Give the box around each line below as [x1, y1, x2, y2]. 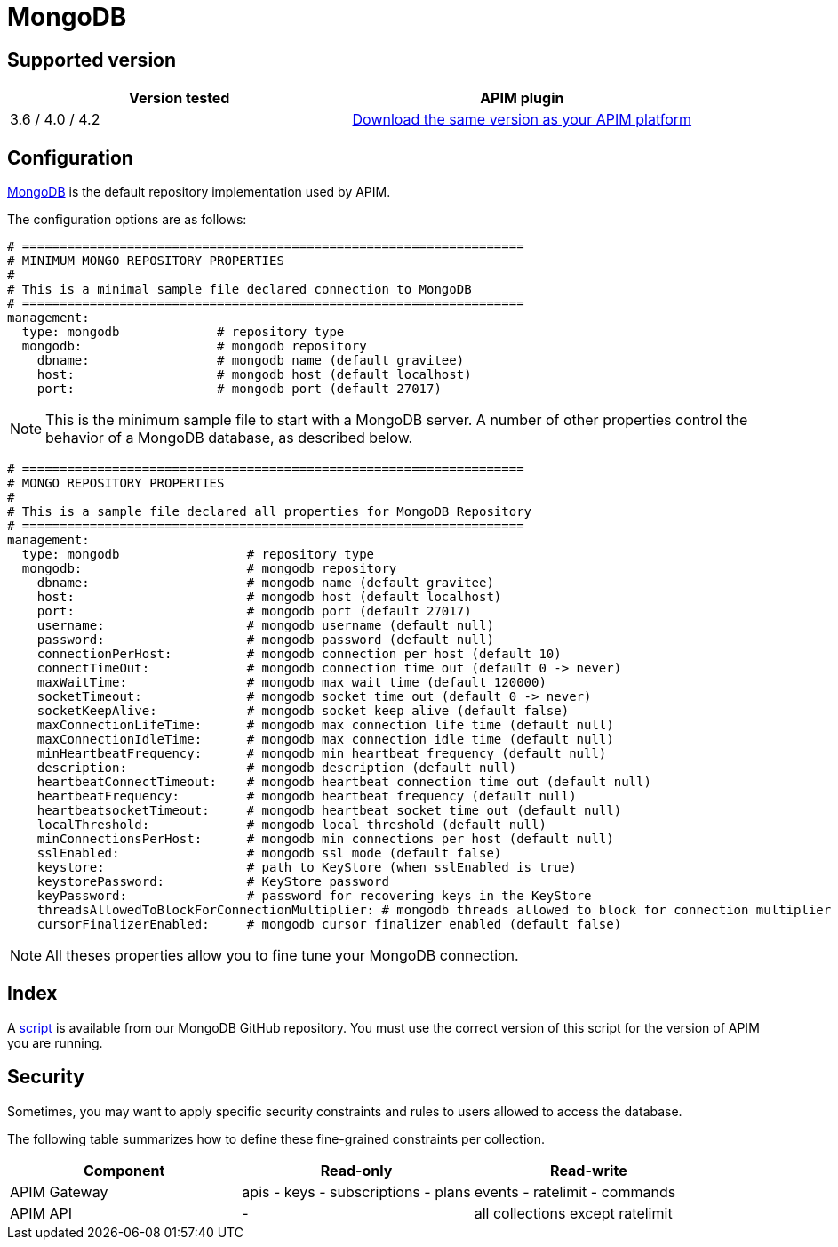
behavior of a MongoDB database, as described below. [45, 429, 413, 447]
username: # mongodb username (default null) [36, 618, 494, 633]
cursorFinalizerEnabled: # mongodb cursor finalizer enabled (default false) [36, 917, 622, 932]
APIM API [10, 1203, 73, 1222]
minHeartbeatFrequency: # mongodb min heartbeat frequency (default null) [36, 746, 607, 761]
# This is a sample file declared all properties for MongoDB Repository [7, 504, 532, 519]
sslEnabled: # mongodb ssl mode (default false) [36, 846, 502, 861]
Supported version [7, 48, 177, 71]
